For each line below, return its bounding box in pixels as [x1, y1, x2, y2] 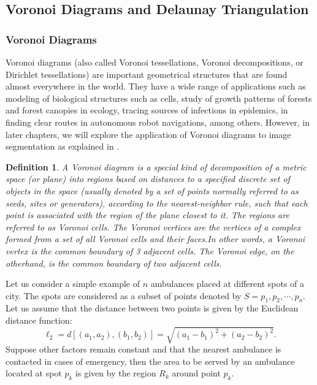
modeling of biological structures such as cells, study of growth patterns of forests [6, 91, 312, 104]
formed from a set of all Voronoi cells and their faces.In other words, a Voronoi [6, 232, 305, 245]
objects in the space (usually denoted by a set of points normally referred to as [6, 184, 299, 197]
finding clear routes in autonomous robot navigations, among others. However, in [6, 115, 310, 128]
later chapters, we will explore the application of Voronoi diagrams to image [6, 128, 291, 140]
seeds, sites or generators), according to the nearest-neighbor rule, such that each [6, 196, 308, 209]
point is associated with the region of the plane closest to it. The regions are [6, 208, 289, 221]
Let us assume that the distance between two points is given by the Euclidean [6, 302, 299, 314]
